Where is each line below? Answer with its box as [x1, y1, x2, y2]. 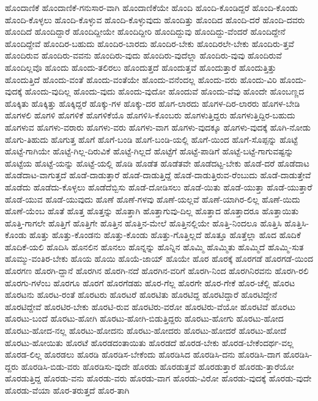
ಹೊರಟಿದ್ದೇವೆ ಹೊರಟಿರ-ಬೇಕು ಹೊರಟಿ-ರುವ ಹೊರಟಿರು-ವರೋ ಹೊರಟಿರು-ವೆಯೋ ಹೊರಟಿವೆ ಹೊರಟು [5, 300, 296, 312]
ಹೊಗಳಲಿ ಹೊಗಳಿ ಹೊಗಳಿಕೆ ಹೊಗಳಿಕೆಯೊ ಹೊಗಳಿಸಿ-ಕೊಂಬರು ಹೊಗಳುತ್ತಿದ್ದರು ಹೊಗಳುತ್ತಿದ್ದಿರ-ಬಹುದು [5, 109, 295, 121]
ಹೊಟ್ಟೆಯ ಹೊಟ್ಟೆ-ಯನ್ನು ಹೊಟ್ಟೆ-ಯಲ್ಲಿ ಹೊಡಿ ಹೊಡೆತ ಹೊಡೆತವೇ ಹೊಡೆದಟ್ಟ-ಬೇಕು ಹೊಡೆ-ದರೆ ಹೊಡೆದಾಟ [5, 156, 309, 169]
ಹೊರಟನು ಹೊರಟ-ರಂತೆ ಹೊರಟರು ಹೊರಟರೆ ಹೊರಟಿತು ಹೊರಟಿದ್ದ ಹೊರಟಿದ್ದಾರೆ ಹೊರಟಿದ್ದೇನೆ [5, 288, 277, 301]
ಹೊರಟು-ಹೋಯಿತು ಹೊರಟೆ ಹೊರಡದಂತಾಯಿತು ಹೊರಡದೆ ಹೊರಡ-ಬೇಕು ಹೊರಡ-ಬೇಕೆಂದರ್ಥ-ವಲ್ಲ [5, 336, 294, 349]
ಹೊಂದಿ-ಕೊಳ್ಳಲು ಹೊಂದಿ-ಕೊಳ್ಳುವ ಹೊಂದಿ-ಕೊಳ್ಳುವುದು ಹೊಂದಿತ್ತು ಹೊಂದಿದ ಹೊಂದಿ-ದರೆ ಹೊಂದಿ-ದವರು [5, 13, 305, 26]
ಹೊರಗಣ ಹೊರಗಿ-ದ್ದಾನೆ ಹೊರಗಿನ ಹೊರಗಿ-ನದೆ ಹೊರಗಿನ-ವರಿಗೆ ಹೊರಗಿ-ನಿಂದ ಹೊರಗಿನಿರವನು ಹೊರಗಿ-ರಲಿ [5, 264, 309, 277]
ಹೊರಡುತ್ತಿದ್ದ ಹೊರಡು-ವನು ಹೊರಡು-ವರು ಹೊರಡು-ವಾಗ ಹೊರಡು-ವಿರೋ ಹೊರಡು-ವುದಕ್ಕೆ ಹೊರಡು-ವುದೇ [5, 372, 312, 385]
